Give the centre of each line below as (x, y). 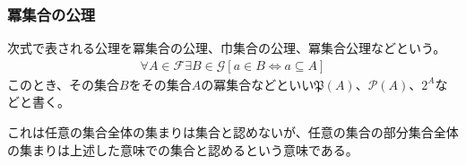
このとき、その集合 (64, 84)
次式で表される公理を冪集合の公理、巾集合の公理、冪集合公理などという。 (227, 48)
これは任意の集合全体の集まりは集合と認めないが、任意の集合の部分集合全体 (233, 132)
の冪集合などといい (258, 84)
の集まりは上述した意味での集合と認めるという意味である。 (183, 149)
